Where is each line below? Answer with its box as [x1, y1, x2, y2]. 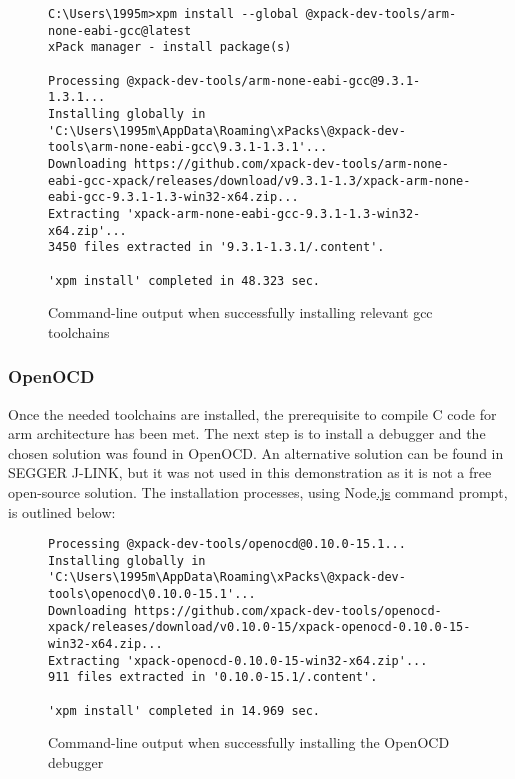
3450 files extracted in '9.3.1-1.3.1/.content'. [48, 240, 385, 255]
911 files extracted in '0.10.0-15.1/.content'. [48, 670, 378, 685]
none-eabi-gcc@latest [48, 23, 192, 38]
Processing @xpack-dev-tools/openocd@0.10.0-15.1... [48, 537, 406, 552]
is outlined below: [8, 501, 116, 522]
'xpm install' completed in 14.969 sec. [48, 703, 321, 718]
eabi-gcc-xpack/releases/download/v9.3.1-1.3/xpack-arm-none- [48, 173, 471, 188]
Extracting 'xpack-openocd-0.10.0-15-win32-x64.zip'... [48, 653, 428, 668]
